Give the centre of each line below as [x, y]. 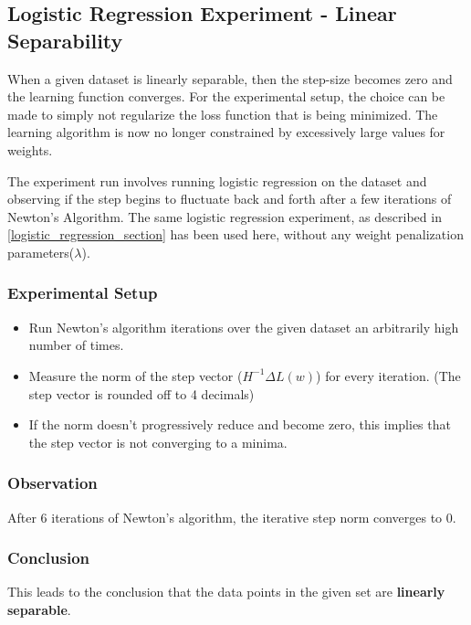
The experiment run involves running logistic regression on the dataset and [217, 180]
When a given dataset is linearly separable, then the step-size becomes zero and [230, 78]
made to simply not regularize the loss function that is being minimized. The [223, 114]
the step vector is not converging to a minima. [158, 442]
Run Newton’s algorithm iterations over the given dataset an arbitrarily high [244, 327]
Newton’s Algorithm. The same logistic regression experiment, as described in [225, 216]
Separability [65, 40]
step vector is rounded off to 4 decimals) [141, 393]
